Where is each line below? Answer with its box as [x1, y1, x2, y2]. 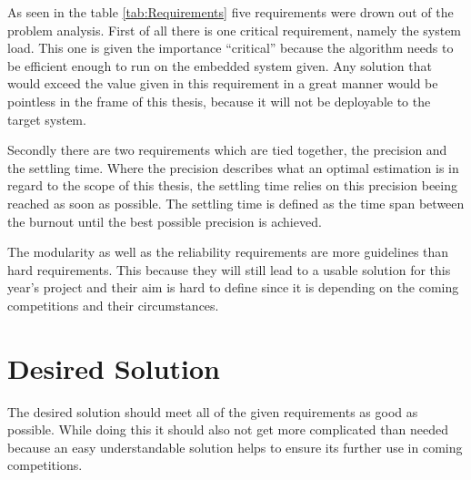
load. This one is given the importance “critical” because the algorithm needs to [7, 38, 454, 57]
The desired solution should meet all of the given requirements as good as [7, 402, 418, 421]
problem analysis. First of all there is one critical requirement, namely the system [7, 20, 462, 39]
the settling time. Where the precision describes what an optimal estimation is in [7, 158, 459, 177]
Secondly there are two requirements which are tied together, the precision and [7, 140, 447, 159]
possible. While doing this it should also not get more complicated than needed [7, 420, 448, 439]
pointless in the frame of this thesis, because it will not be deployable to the [7, 91, 431, 110]
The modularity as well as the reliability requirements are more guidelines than [7, 242, 449, 261]
